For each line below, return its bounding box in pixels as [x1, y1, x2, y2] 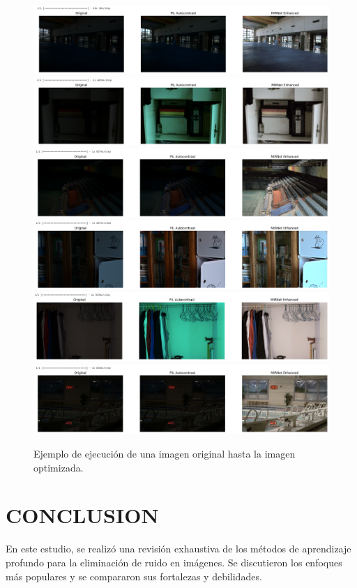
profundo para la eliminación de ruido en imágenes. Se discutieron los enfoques [6, 555, 342, 569]
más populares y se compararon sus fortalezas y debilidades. [6, 568, 262, 583]
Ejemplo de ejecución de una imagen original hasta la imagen [33, 446, 296, 461]
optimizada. [33, 460, 84, 474]
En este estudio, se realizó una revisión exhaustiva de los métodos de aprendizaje [6, 541, 351, 556]
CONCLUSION [6, 501, 159, 529]
